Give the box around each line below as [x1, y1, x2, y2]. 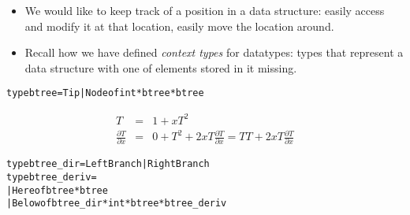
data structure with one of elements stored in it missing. [24, 59, 297, 76]
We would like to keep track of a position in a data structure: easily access [24, 2, 385, 18]
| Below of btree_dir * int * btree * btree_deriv [6, 198, 227, 209]
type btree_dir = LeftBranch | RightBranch [6, 158, 210, 170]
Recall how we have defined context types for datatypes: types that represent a [24, 44, 404, 61]
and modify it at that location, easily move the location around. [24, 17, 334, 34]
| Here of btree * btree [6, 184, 108, 196]
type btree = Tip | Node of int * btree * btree [6, 87, 204, 99]
